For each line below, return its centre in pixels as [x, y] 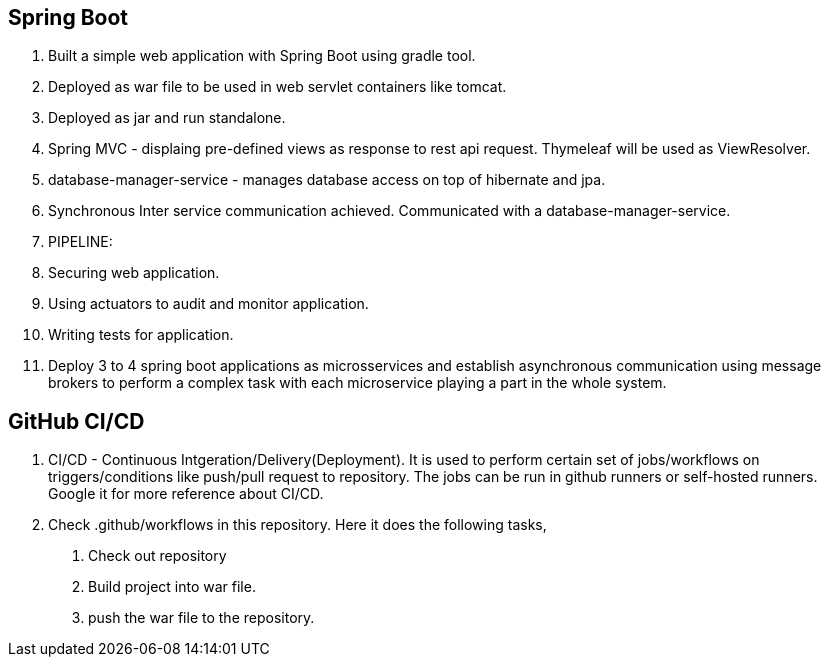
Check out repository [157, 556]
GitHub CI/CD [76, 421]
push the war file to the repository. [201, 618]
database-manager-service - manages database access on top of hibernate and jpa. [327, 180]
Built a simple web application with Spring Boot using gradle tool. [262, 56]
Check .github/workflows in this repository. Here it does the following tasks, [297, 525]
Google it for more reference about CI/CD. [186, 494]
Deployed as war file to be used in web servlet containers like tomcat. [277, 87]
